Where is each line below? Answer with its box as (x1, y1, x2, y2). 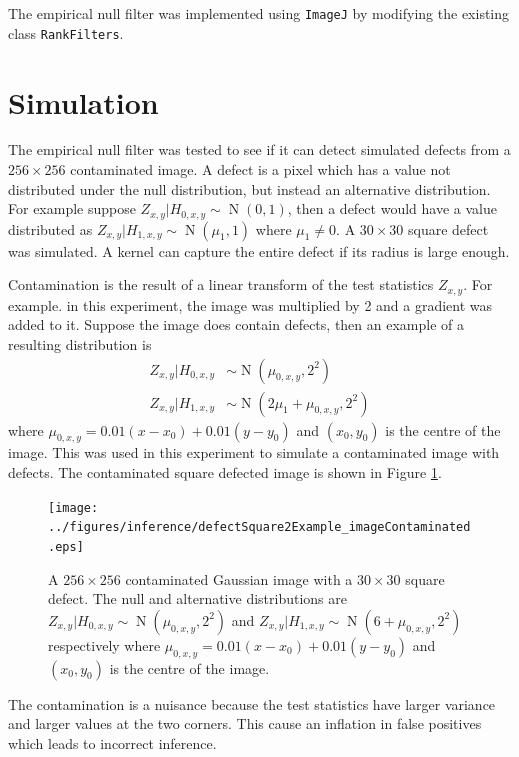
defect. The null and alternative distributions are (48, 588, 347, 609)
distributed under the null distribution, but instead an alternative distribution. (8, 178, 491, 199)
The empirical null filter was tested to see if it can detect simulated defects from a (8, 139, 511, 160)
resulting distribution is (8, 333, 152, 354)
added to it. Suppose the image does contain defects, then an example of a (8, 314, 464, 335)
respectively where (48, 634, 161, 655)
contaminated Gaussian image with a (125, 568, 353, 589)
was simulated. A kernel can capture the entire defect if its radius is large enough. (8, 240, 510, 261)
